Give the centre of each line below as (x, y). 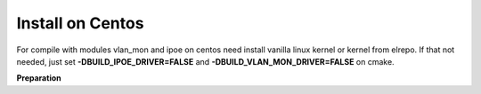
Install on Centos (80, 23)
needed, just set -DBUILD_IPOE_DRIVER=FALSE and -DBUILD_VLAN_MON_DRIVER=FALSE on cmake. (206, 61)
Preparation (39, 78)
